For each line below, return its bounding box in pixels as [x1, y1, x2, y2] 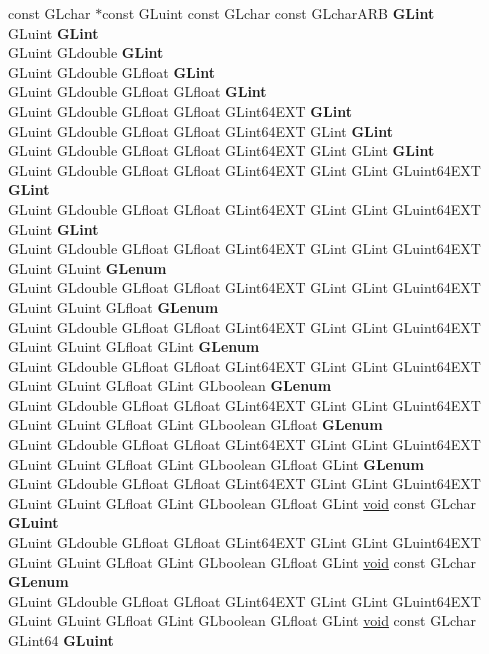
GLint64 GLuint [8, 630, 114, 650]
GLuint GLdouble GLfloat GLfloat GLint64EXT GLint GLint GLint [8, 140, 435, 161]
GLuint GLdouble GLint [8, 42, 164, 63]
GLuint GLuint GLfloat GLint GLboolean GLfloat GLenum [8, 414, 383, 435]
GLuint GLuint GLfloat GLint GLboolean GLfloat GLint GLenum [8, 453, 424, 474]
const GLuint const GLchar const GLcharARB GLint [102, 3, 435, 23]
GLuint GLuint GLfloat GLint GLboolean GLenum [8, 375, 332, 396]
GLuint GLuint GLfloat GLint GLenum [8, 336, 260, 357]
